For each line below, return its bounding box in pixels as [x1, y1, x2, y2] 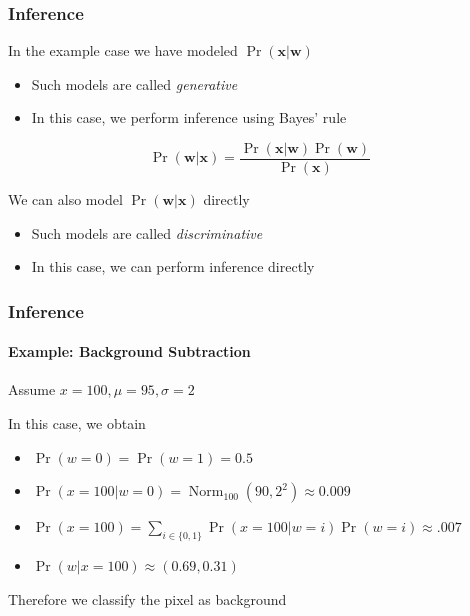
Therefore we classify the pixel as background [8, 588, 287, 609]
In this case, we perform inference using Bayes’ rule [31, 107, 347, 128]
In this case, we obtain [8, 413, 146, 434]
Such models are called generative [31, 73, 238, 94]
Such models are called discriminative [31, 222, 263, 243]
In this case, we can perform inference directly [31, 256, 315, 277]
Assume [8, 379, 56, 400]
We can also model [8, 189, 123, 210]
